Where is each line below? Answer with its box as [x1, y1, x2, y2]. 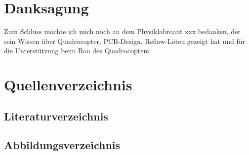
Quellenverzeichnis [4, 75, 132, 95]
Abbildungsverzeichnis [4, 137, 121, 153]
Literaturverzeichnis [4, 108, 108, 123]
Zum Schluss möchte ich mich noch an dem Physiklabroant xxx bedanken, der [4, 26, 241, 37]
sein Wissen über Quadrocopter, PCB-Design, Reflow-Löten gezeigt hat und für [4, 36, 245, 46]
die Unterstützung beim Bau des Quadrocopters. [4, 45, 151, 56]
